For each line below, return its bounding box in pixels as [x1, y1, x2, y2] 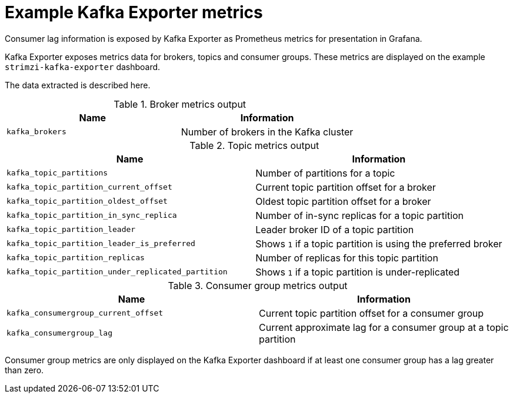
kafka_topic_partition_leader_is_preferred [6, 239, 195, 248]
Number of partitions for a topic [255, 167, 395, 179]
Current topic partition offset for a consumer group [259, 307, 484, 319]
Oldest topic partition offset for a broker [255, 195, 431, 207]
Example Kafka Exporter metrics [5, 2, 263, 22]
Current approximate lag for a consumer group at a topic [259, 321, 509, 333]
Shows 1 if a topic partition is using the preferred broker [255, 237, 502, 250]
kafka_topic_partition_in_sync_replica [6, 211, 177, 220]
